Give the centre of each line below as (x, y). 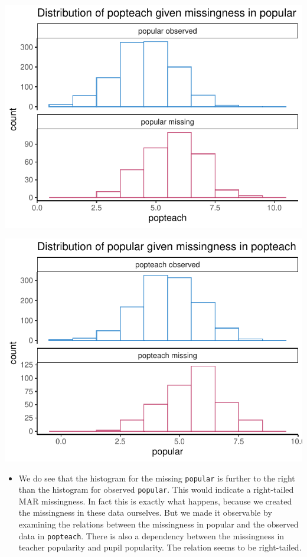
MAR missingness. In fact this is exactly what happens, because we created (155, 501)
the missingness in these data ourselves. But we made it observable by (145, 512)
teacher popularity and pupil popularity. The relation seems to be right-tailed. (160, 547)
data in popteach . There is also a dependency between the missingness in (151, 535)
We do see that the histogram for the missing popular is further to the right (157, 478)
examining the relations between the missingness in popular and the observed (159, 524)
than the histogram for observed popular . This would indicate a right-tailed (156, 489)
